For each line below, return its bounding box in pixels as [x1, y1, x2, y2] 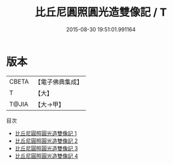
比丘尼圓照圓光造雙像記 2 [14, 137, 78, 145]
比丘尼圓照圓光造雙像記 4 [14, 152, 78, 160]
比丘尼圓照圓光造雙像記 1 [14, 129, 77, 137]
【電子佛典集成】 [34, 78, 83, 86]
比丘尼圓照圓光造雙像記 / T [35, 5, 167, 19]
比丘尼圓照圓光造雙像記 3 [14, 145, 78, 152]
